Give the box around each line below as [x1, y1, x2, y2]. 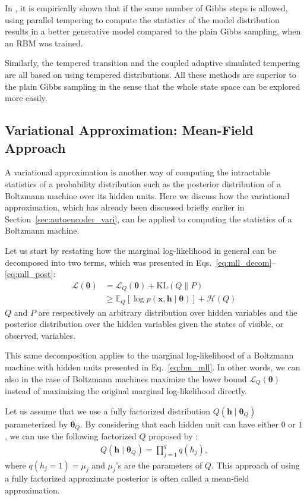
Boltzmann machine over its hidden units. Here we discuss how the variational [5, 189, 290, 202]
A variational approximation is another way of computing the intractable [5, 166, 271, 178]
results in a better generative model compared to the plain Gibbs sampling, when [5, 25, 301, 37]
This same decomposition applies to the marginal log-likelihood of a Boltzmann [5, 349, 294, 361]
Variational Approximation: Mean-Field [5, 121, 254, 139]
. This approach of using [211, 458, 300, 471]
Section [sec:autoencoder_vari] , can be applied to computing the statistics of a [5, 212, 292, 225]
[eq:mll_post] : [5, 268, 56, 280]
